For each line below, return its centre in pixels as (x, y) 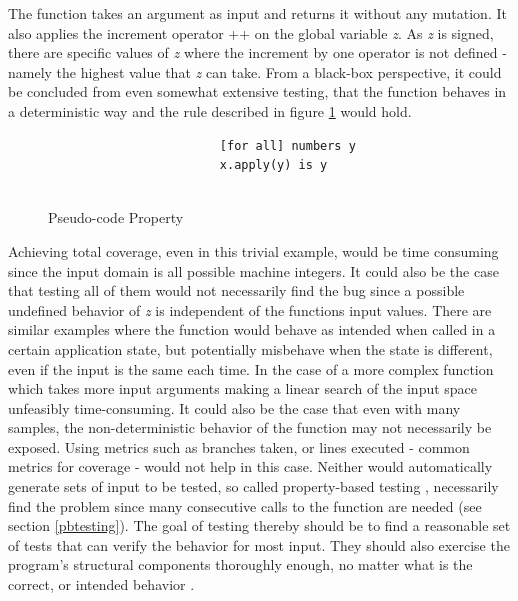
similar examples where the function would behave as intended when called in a (252, 329)
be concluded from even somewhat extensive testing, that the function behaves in (257, 91)
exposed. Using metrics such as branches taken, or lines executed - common (239, 446)
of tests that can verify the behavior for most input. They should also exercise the (259, 544)
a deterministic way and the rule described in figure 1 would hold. (210, 110)
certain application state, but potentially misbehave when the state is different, (250, 348)
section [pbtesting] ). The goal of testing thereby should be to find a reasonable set (259, 525)
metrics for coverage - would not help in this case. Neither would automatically (250, 466)
